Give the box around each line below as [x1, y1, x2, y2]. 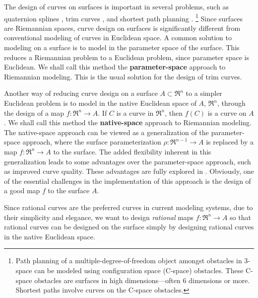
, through [217, 98, 246, 108]
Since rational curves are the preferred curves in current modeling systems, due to [4, 202, 253, 212]
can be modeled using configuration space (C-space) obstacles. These [34, 265, 244, 275]
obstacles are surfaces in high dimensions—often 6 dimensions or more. [34, 275, 250, 285]
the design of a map [4, 107, 64, 118]
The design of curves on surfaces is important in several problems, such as [4, 1, 229, 11]
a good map [4, 185, 40, 196]
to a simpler [186, 88, 222, 98]
